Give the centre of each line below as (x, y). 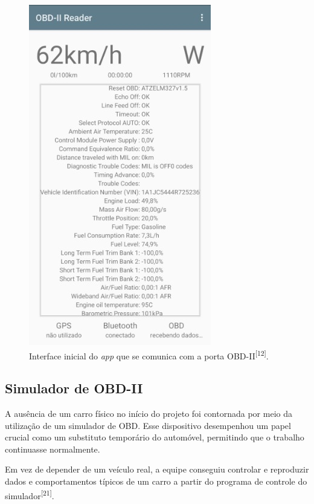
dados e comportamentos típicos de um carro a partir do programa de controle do (156, 481)
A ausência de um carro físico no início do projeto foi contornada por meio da (149, 414)
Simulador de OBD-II (74, 388)
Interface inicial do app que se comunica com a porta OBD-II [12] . (149, 355)
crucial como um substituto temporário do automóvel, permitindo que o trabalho (155, 437)
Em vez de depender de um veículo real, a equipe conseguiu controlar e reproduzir (157, 469)
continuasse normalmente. (53, 449)
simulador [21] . (30, 494)
